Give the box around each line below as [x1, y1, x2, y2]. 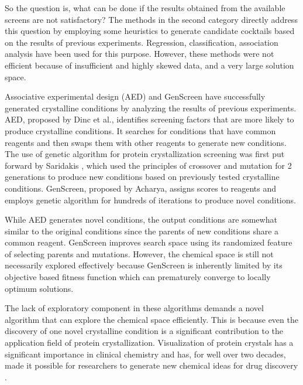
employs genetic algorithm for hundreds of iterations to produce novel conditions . [5, 193, 296, 206]
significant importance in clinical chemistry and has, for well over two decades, [5, 347, 286, 360]
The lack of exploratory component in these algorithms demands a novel [5, 302, 264, 314]
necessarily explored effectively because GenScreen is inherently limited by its [5, 259, 283, 271]
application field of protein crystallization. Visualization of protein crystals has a [5, 336, 294, 349]
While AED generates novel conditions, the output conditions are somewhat [5, 213, 277, 226]
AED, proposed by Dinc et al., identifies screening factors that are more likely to [5, 113, 294, 125]
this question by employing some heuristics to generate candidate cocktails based [5, 25, 295, 37]
